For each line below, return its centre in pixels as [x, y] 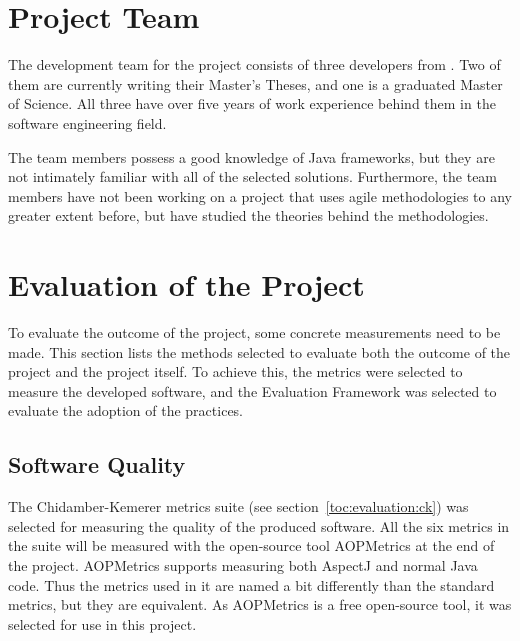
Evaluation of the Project [186, 284]
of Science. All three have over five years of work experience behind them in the [252, 103]
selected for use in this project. [102, 623]
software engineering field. [87, 122]
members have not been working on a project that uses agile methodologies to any [260, 195]
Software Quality [97, 464]
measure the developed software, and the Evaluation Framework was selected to [252, 390]
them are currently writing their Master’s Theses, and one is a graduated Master [255, 83]
